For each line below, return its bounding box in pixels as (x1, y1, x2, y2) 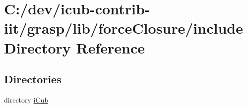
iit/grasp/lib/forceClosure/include (4, 18, 243, 38)
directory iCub (4, 94, 49, 105)
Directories (4, 71, 62, 87)
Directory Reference (4, 37, 145, 57)
